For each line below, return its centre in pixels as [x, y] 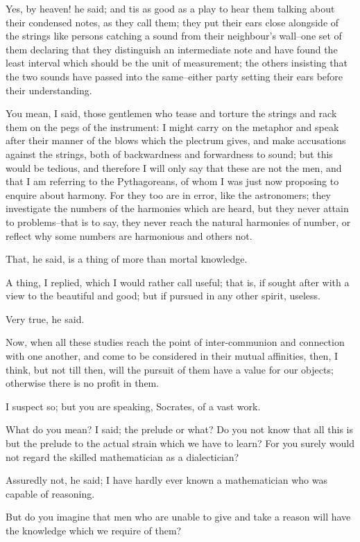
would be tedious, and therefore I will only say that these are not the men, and [174, 167]
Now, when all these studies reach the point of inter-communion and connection [175, 342]
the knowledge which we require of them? [94, 530]
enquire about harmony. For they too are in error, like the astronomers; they [168, 194]
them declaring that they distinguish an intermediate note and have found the [172, 49]
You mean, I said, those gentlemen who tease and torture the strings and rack [171, 113]
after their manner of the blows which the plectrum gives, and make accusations [176, 140]
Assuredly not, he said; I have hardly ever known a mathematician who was [166, 480]
